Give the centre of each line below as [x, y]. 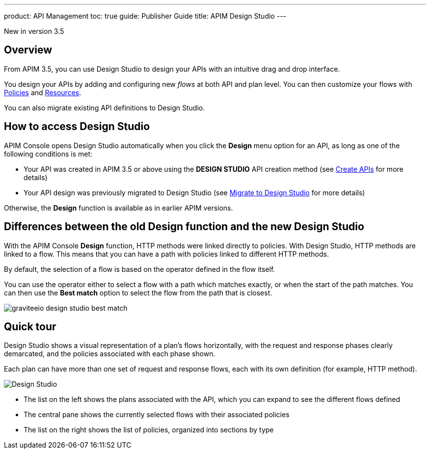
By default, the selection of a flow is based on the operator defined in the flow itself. [140, 269]
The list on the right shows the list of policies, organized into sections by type [149, 430]
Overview [28, 50]
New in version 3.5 [34, 31]
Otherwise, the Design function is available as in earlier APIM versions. [119, 208]
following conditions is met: [48, 154]
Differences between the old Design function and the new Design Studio [184, 227]
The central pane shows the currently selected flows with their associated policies [157, 415]
